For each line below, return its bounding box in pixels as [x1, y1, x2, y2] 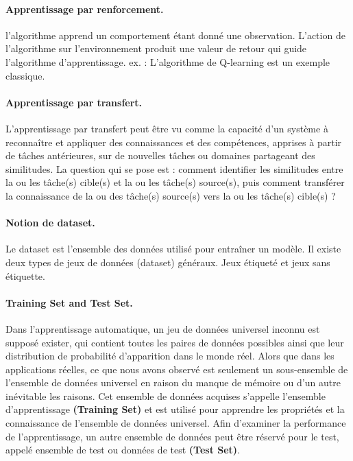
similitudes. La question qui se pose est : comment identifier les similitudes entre [5, 161, 343, 176]
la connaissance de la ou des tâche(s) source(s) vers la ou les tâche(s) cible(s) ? [5, 188, 336, 202]
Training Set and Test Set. [5, 295, 133, 309]
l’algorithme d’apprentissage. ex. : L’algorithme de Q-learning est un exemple [5, 54, 330, 69]
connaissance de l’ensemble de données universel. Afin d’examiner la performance [5, 416, 346, 430]
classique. [5, 68, 45, 82]
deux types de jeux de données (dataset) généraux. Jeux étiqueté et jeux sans [5, 255, 330, 269]
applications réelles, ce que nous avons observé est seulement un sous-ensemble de [5, 362, 348, 376]
